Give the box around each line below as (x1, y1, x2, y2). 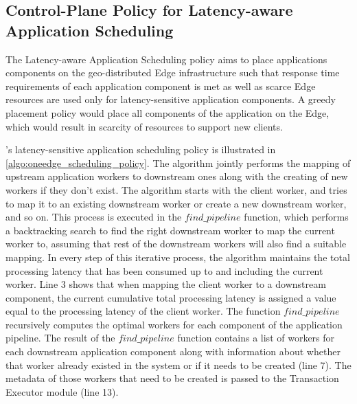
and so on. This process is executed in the (5, 210, 182, 224)
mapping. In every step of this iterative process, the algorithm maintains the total (5, 249, 350, 264)
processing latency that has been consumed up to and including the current (5, 263, 323, 278)
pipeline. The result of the (5, 330, 115, 345)
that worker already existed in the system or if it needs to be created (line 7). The (5, 357, 352, 372)
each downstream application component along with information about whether (5, 344, 341, 359)
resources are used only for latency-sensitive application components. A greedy (5, 92, 336, 106)
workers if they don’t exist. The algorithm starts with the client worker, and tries (5, 182, 347, 197)
